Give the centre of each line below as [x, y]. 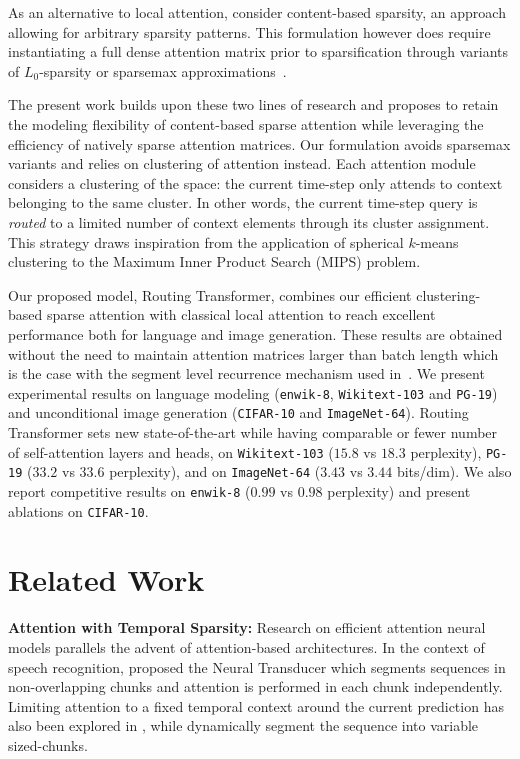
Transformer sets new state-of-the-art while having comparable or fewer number [253, 432]
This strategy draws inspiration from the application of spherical [206, 241]
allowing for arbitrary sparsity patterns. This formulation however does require [249, 31]
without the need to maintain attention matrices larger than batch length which [253, 353]
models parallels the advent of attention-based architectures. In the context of [246, 646]
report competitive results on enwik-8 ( [129, 490]
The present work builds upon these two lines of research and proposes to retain [253, 104]
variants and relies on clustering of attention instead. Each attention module [242, 163]
